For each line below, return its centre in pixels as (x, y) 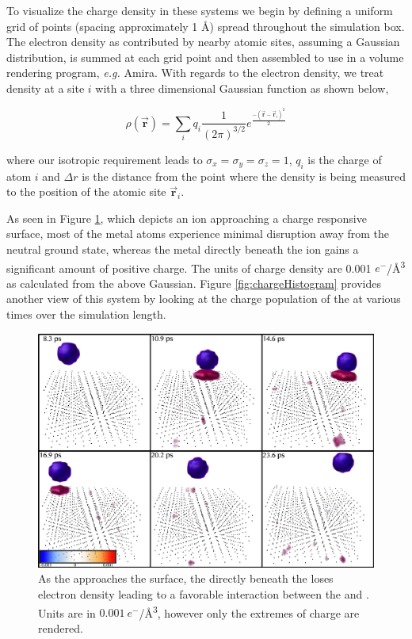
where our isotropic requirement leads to (105, 159)
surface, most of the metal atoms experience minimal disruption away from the (198, 233)
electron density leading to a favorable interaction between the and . (204, 594)
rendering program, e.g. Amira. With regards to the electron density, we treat (195, 73)
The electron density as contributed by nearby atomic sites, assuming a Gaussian (203, 42)
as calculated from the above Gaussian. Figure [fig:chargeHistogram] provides (194, 283)
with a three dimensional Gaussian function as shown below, (242, 88)
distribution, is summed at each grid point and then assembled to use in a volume (205, 57)
